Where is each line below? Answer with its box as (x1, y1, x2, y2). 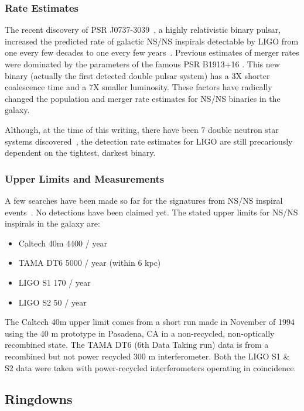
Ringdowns (5, 390, 73, 408)
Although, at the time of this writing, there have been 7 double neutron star (5, 123, 279, 135)
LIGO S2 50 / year (18, 296, 87, 308)
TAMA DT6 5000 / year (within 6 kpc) (18, 256, 161, 269)
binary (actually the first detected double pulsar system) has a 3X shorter (5, 69, 270, 81)
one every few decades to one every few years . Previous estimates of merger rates (5, 46, 299, 59)
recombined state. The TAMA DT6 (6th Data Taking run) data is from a (5, 338, 269, 351)
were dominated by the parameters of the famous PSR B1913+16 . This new (5, 58, 280, 70)
